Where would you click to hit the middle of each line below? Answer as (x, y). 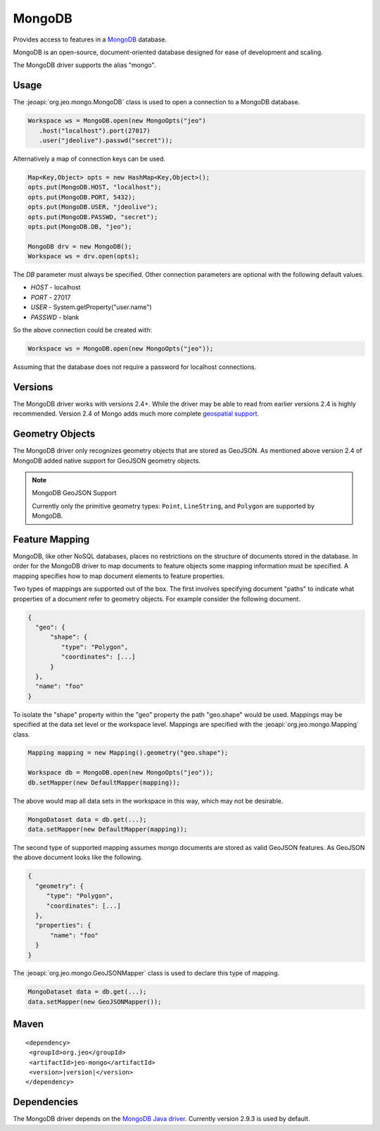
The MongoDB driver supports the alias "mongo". (84, 65)
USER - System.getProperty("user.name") (91, 307)
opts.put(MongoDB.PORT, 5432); (82, 197)
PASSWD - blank (55, 317)
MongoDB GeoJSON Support (74, 493)
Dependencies (46, 1102)
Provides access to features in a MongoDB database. (90, 39)
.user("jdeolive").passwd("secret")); (106, 140)
